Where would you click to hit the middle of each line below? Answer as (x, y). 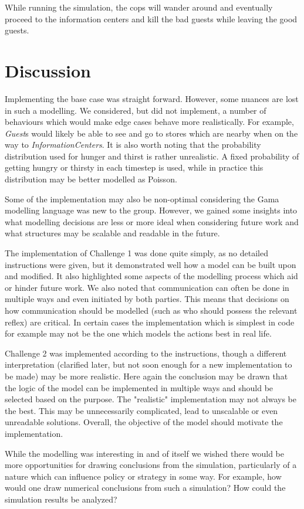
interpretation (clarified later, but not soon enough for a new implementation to (148, 364)
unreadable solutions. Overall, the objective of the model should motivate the (144, 422)
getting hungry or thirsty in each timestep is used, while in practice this (134, 167)
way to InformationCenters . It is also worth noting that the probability (133, 145)
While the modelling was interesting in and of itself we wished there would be (144, 453)
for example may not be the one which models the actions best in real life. (138, 333)
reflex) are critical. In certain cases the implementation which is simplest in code (150, 322)
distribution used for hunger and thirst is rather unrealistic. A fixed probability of (152, 156)
